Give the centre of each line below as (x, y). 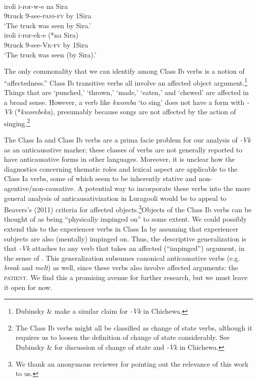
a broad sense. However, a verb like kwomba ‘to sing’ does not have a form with (124, 102)
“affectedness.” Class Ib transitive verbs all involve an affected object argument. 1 (126, 82)
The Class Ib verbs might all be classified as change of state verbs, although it (134, 327)
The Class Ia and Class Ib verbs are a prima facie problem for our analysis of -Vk (128, 140)
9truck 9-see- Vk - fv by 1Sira (46, 44)
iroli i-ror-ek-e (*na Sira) (41, 35)
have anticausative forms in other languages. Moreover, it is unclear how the (120, 159)
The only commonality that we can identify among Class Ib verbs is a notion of (124, 71)
